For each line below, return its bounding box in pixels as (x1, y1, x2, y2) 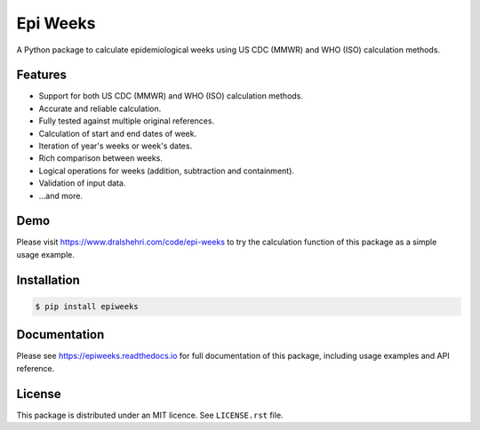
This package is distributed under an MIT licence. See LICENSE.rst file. (16, 410, 284, 420)
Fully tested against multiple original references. (38, 115, 215, 126)
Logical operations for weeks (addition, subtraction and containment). (38, 165, 295, 176)
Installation (16, 272, 80, 288)
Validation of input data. (38, 178, 126, 188)
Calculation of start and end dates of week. (38, 128, 197, 139)
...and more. (38, 190, 84, 201)
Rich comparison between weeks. (38, 153, 164, 163)
